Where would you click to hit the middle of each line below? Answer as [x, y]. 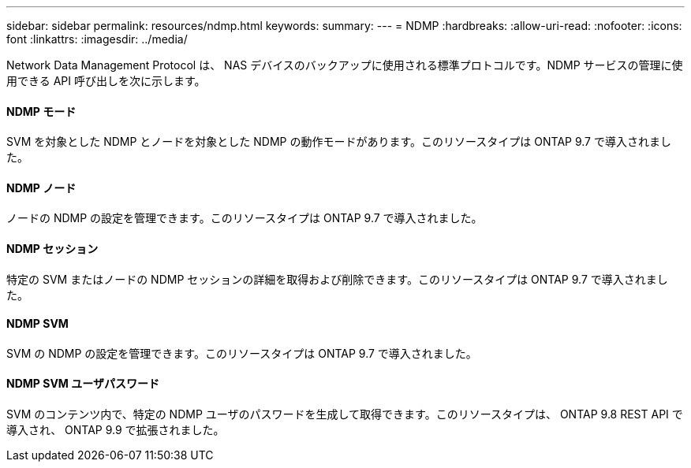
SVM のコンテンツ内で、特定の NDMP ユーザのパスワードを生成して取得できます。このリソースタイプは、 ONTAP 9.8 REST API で [345, 414]
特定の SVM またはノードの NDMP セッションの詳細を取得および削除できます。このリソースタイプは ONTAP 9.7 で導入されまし [337, 279]
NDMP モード [41, 111]
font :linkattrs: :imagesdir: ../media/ [97, 39]
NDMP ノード [41, 188]
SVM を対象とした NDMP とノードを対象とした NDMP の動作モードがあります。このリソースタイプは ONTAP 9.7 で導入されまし [339, 142]
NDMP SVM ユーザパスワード [83, 384]
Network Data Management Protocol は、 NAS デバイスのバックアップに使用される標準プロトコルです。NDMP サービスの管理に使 [345, 65]
